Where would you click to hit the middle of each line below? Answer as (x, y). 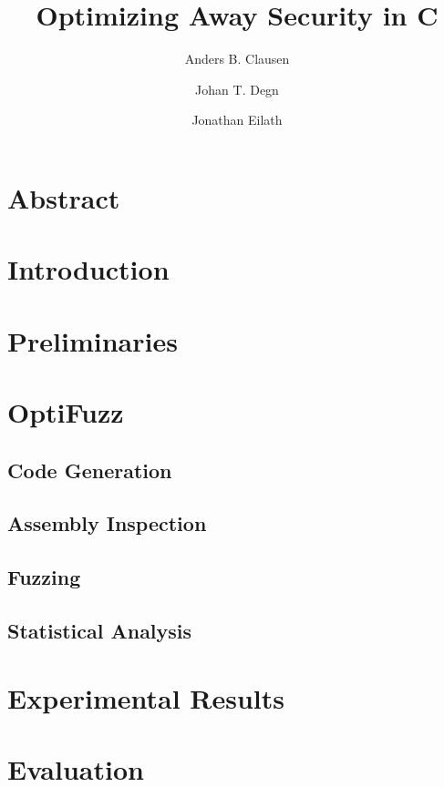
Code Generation (90, 470)
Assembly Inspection (107, 523)
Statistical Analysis (100, 630)
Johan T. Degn (237, 89)
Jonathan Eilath (237, 120)
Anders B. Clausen (237, 59)
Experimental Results (146, 697)
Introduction (88, 269)
